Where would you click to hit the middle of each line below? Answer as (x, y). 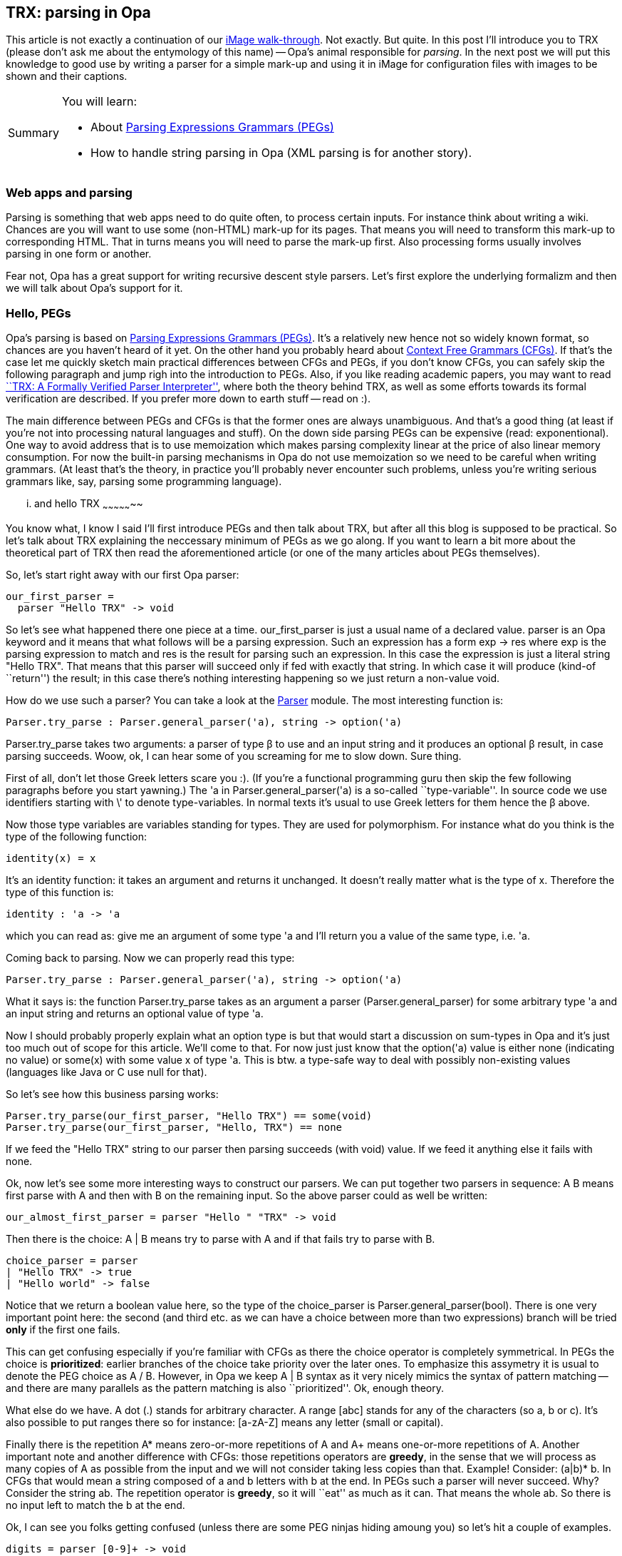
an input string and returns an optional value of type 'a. (135, 1013)
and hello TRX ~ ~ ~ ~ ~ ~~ (89, 504)
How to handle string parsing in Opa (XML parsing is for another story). (281, 153)
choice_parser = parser (72, 1260)
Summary (34, 133)
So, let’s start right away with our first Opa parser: (123, 574)
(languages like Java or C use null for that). (107, 1072)
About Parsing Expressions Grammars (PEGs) (212, 127)
